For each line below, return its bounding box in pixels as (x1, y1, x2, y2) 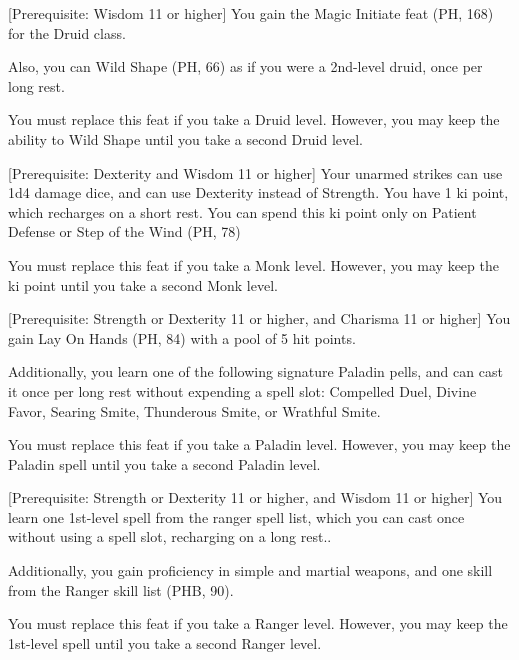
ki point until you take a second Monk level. (8, 274, 278, 295)
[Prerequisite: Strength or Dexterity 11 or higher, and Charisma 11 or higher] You (8, 308, 511, 329)
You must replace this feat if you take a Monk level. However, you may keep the (8, 254, 499, 275)
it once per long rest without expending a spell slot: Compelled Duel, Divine (8, 380, 477, 401)
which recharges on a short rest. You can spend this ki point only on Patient (8, 201, 477, 222)
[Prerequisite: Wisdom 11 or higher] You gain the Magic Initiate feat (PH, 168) (8, 3, 494, 23)
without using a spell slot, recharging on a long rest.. (8, 526, 332, 547)
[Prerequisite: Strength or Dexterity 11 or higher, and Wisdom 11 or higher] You (8, 487, 503, 508)
